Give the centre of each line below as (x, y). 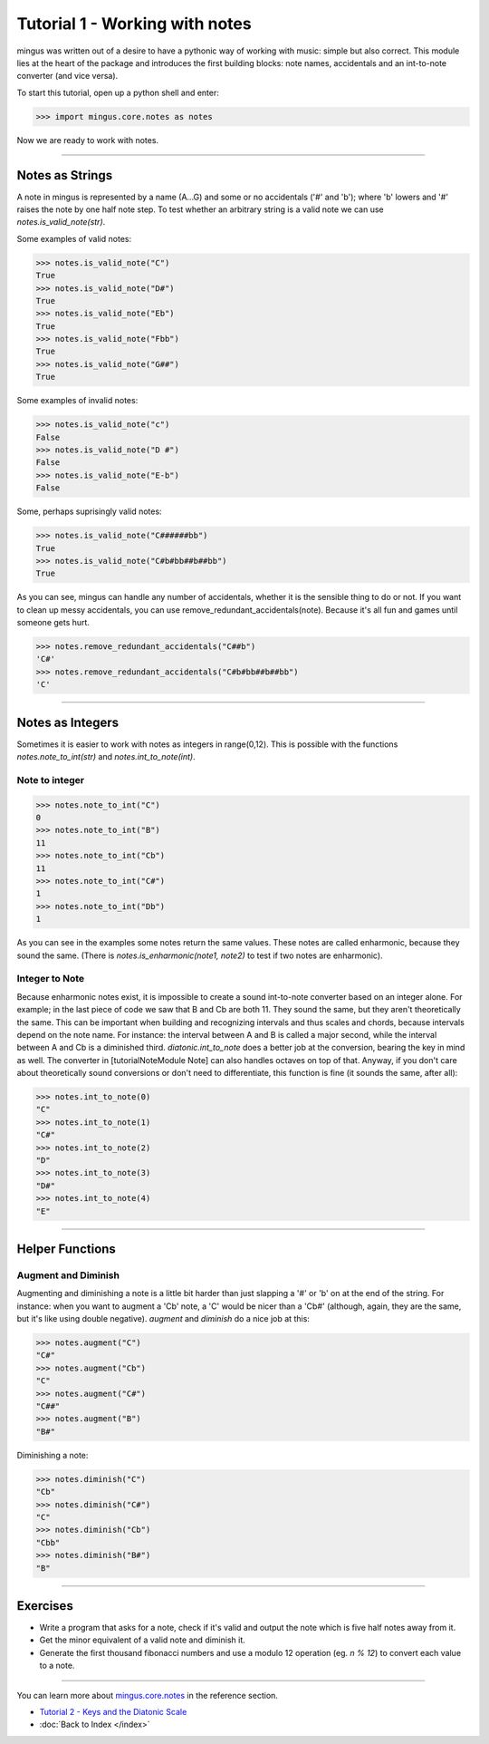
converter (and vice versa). (67, 76)
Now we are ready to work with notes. (87, 140)
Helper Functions (67, 1249)
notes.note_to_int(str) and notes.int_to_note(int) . (106, 757)
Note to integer (51, 780)
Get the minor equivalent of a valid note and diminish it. (143, 1640)
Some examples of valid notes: (74, 238)
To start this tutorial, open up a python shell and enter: (118, 92)
